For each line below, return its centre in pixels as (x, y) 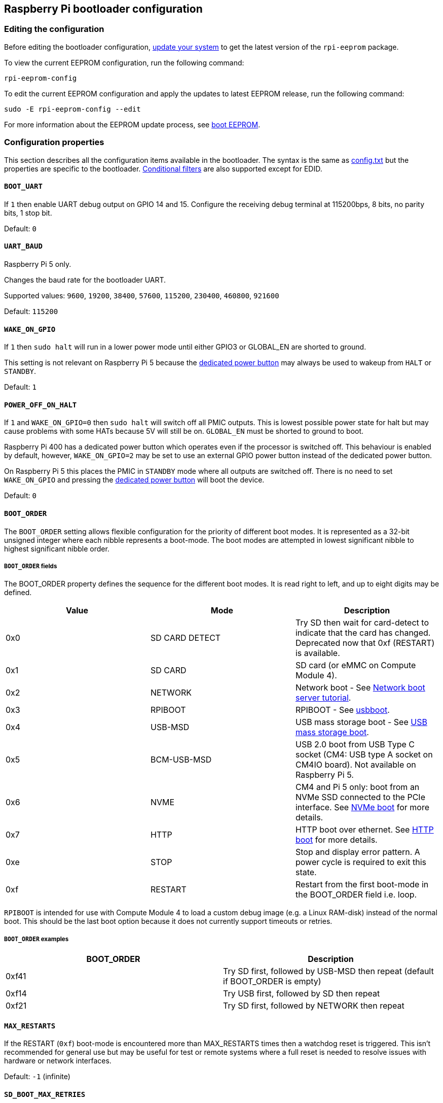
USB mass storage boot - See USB (361, 722)
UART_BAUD (23, 246)
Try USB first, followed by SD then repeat (302, 994)
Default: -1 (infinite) (37, 1077)
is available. (318, 653)
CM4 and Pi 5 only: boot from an (357, 787)
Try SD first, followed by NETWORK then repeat (314, 1006)
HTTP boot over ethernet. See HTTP (364, 830)
